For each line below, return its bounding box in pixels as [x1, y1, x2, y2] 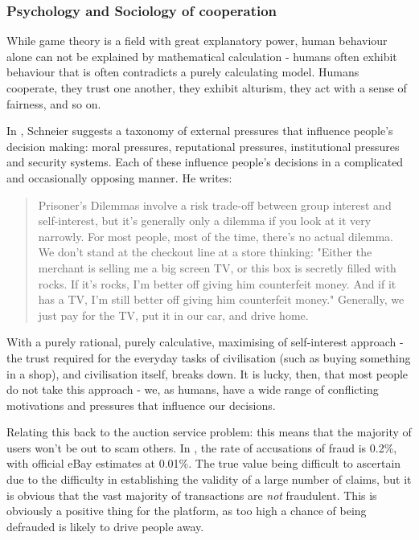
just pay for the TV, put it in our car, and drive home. [38, 306, 309, 323]
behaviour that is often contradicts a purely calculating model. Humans [6, 63, 359, 80]
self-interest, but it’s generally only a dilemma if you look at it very [38, 212, 372, 229]
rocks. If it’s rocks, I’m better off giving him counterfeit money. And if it [38, 275, 396, 292]
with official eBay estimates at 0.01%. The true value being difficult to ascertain [6, 455, 401, 472]
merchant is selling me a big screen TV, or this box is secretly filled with [38, 259, 396, 276]
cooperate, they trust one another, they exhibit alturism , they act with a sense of [6, 80, 407, 96]
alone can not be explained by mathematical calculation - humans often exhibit [6, 47, 397, 64]
